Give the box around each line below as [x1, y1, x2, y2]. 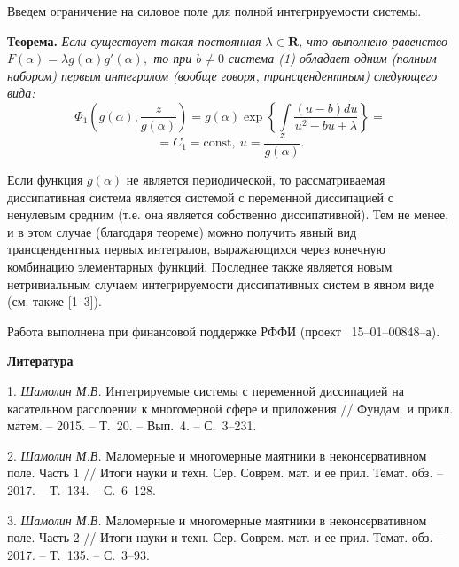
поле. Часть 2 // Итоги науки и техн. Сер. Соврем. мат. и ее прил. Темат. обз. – [7, 528, 443, 547]
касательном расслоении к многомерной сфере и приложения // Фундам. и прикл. [7, 398, 454, 417]
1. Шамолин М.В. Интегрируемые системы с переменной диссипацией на [7, 381, 404, 399]
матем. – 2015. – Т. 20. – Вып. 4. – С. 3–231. [7, 416, 257, 435]
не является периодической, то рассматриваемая [126, 170, 385, 189]
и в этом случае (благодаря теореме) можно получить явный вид [7, 222, 357, 240]
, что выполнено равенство [298, 31, 447, 50]
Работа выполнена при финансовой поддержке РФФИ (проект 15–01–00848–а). [7, 321, 440, 340]
